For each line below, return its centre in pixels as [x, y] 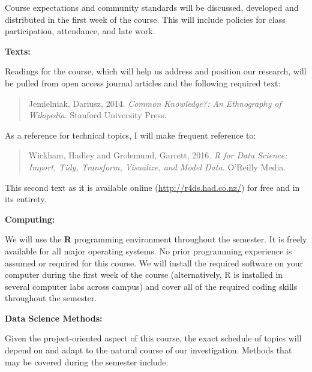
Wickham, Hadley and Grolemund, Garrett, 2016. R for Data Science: [158, 155]
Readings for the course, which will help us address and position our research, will [156, 71]
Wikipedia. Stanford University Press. [97, 115]
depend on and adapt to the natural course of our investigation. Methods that [148, 350]
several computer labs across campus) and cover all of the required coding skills [151, 286]
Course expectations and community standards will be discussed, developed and [152, 7]
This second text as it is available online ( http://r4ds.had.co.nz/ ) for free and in [152, 187]
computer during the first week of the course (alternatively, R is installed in [144, 274]
